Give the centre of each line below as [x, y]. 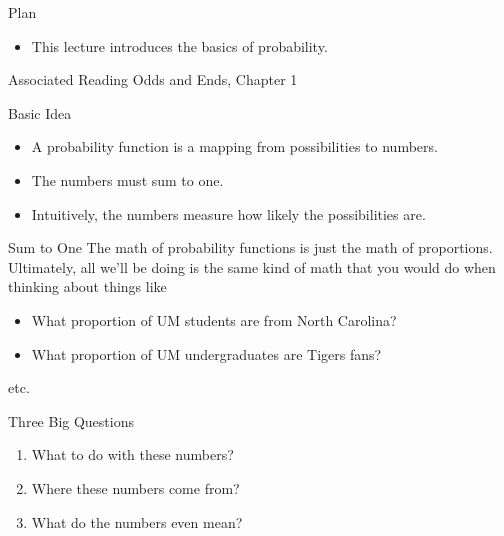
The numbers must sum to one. [127, 179]
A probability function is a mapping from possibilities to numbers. [234, 146]
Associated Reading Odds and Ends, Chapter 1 [153, 79]
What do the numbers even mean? [137, 521]
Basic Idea [40, 112]
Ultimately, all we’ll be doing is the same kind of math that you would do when [252, 266]
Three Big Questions [71, 420]
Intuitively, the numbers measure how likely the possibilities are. [228, 213]
